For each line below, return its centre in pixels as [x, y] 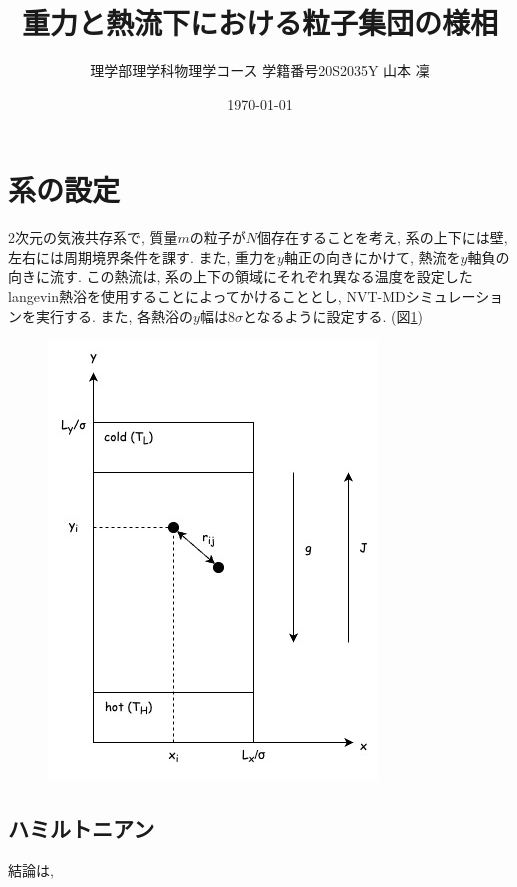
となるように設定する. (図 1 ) [333, 315]
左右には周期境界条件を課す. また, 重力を [143, 256]
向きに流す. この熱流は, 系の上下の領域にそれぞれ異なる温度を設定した [240, 276]
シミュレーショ [454, 296]
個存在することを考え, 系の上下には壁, [382, 237]
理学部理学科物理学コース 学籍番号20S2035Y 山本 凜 [260, 70]
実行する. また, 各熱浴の [114, 315]
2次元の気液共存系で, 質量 [93, 237]
